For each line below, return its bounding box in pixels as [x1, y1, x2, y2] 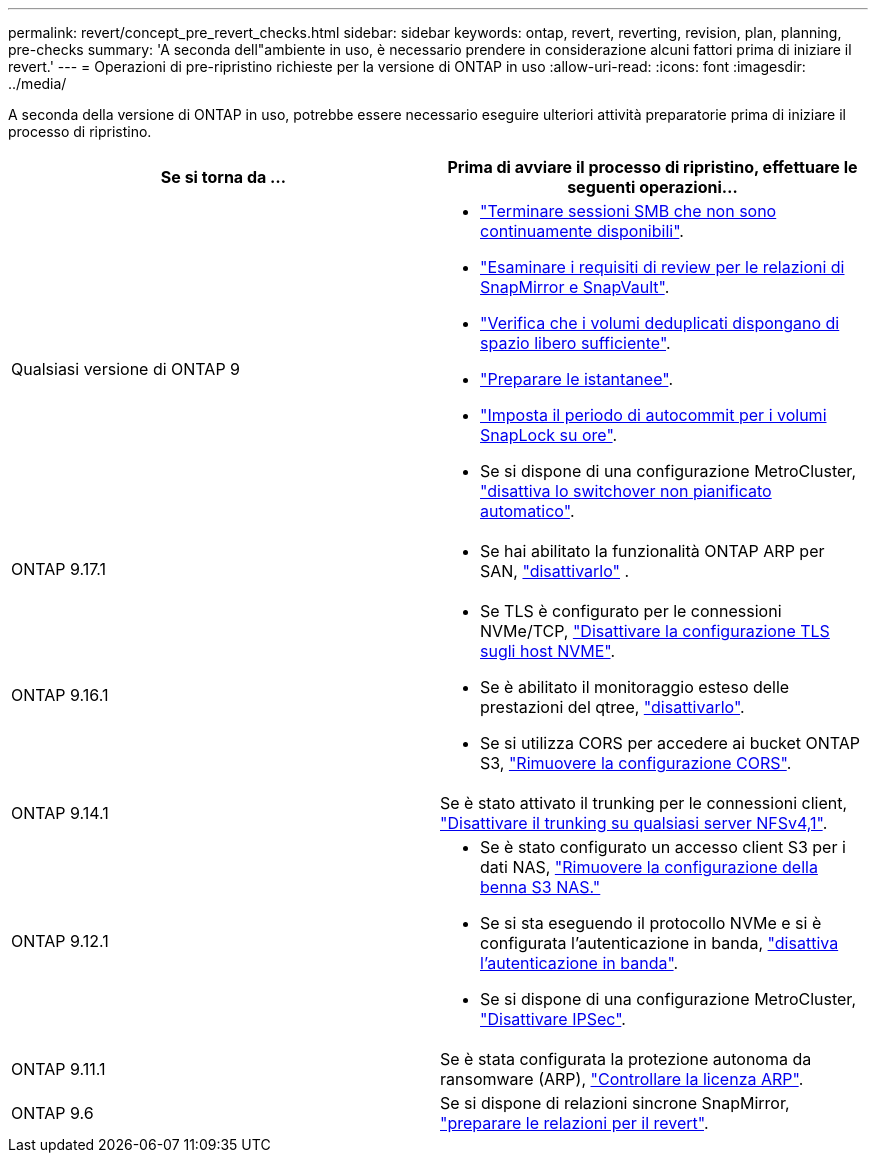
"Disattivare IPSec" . [480, 1009, 626, 1029]
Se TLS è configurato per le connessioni [480, 601, 782, 621]
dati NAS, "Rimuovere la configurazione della [480, 857, 818, 877]
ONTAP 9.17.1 [11, 559, 107, 579]
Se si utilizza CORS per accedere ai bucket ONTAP [480, 733, 861, 753]
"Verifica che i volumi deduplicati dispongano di [480, 313, 840, 333]
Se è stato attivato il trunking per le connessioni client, [440, 793, 848, 813]
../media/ [8, 75, 67, 92]
